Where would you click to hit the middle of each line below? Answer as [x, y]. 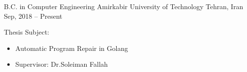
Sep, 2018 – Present [33, 16]
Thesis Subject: [27, 32]
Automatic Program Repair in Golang [72, 48]
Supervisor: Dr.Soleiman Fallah [62, 64]
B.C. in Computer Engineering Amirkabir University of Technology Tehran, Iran [123, 6]
